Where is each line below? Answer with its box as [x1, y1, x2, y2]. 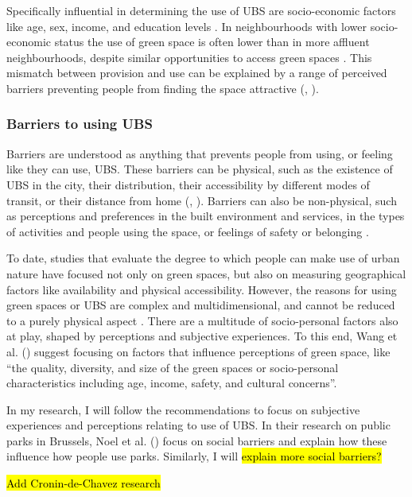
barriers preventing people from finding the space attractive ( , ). [6, 80, 319, 96]
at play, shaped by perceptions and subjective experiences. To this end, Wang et [6, 328, 398, 344]
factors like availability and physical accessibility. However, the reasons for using [6, 281, 397, 297]
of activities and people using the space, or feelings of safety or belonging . [6, 223, 369, 239]
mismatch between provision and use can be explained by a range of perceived [6, 64, 387, 81]
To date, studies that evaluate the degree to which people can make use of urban [6, 250, 400, 266]
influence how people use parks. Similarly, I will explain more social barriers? [6, 448, 382, 464]
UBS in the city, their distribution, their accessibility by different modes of [6, 176, 370, 192]
